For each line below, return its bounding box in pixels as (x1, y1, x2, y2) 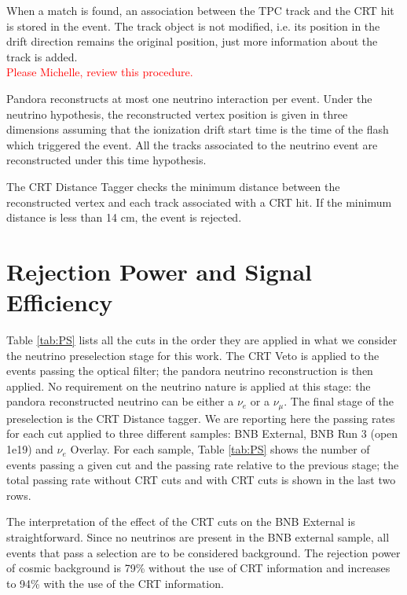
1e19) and (6, 441, 53, 457)
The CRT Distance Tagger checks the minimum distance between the (6, 178, 340, 194)
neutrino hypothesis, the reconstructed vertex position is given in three (6, 105, 348, 122)
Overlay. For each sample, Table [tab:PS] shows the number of (70, 441, 370, 457)
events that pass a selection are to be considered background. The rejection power (6, 544, 401, 560)
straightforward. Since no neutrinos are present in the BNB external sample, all (6, 529, 390, 545)
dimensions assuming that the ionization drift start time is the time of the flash (6, 121, 389, 138)
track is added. (6, 48, 78, 64)
